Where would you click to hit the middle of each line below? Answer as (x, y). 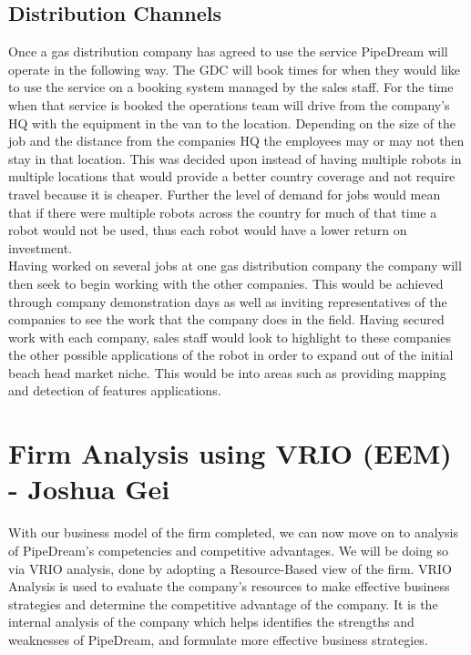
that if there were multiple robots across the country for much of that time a (223, 212)
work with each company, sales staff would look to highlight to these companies (230, 337)
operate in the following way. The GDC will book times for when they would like (234, 69)
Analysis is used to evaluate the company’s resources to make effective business (229, 586)
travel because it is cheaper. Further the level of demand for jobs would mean (225, 194)
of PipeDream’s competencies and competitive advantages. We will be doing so (228, 550)
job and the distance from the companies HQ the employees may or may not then (236, 141)
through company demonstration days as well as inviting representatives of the (228, 301)
